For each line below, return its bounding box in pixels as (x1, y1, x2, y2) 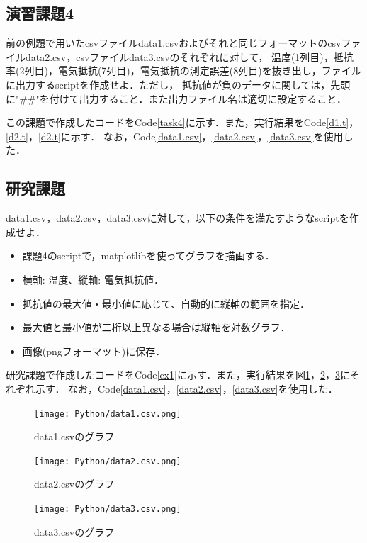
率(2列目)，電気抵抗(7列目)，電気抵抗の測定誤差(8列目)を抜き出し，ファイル (6, 63, 361, 78)
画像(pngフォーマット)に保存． (22, 343, 166, 358)
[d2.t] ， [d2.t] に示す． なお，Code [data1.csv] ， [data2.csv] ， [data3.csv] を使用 (6, 128, 344, 143)
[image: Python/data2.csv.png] (34, 456, 181, 466)
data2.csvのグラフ (34, 476, 115, 491)
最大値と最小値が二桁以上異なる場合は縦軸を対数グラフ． (22, 320, 290, 335)
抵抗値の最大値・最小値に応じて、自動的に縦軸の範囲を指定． (22, 296, 310, 310)
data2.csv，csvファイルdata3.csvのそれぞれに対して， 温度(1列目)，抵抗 (25, 49, 354, 64)
